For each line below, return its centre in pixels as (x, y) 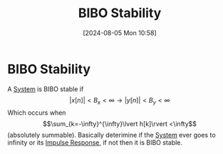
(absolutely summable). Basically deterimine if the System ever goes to (111, 135)
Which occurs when (37, 113)
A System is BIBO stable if (46, 89)
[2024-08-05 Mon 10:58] (120, 33)
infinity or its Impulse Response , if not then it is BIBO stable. (95, 143)
